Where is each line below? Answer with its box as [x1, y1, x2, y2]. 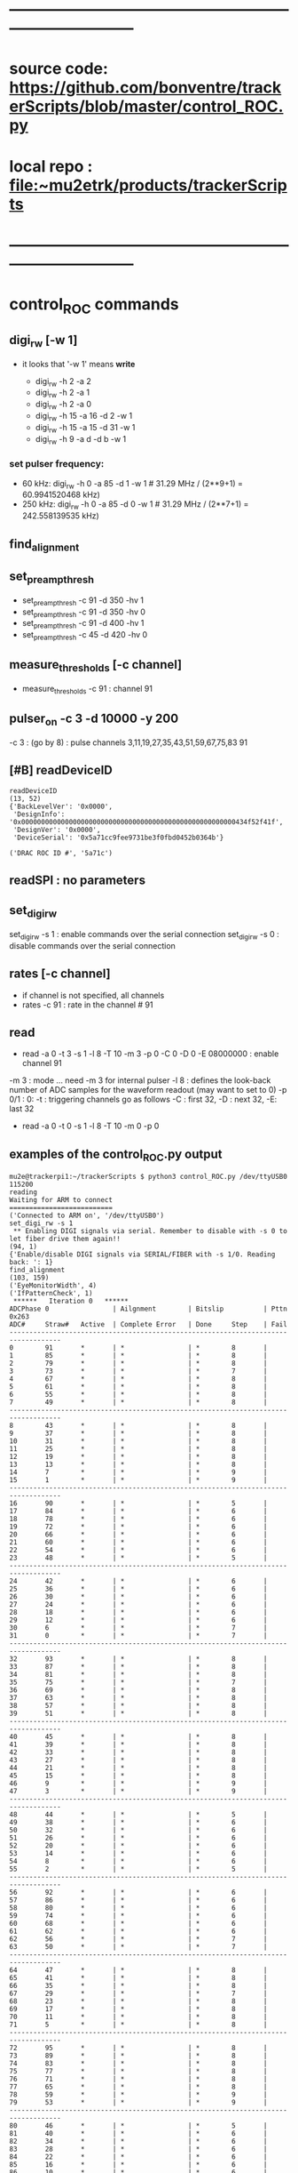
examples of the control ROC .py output [9, 1146, 223, 1164]
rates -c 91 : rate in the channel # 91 [21, 999, 153, 1010]
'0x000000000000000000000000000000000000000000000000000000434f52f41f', [9, 817, 284, 826]
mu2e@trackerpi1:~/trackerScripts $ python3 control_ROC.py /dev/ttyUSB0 [9, 1173, 288, 1182]
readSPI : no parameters [9, 872, 146, 887]
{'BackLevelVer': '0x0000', [9, 802, 114, 811]
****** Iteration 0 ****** [12, 1297, 129, 1306]
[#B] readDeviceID [9, 763, 114, 778]
